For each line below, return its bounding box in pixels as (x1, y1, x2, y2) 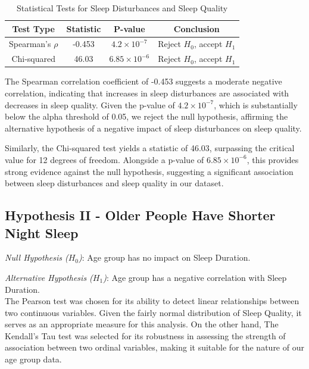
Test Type (12, 22, 55, 35)
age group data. (5, 353, 62, 365)
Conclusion (173, 22, 220, 35)
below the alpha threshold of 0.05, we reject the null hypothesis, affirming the (5, 110, 288, 123)
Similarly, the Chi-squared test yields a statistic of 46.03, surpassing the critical (5, 142, 295, 154)
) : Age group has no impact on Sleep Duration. (79, 251, 251, 264)
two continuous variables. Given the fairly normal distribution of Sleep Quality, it (5, 306, 302, 318)
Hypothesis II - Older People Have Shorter (5, 206, 276, 224)
